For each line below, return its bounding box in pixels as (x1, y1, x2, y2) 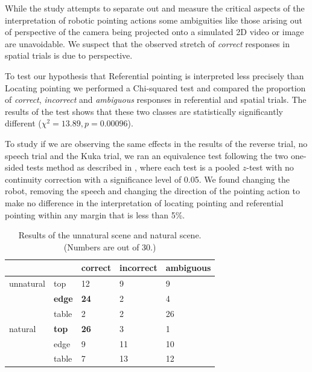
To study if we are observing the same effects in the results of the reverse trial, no (5, 137, 308, 149)
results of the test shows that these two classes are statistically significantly (5, 105, 283, 117)
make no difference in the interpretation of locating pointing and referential (5, 196, 284, 209)
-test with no (246, 161, 294, 174)
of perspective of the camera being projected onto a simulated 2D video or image (5, 25, 304, 38)
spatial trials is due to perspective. (5, 49, 133, 62)
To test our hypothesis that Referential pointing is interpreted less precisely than (5, 69, 304, 82)
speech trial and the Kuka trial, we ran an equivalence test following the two (5, 149, 288, 162)
